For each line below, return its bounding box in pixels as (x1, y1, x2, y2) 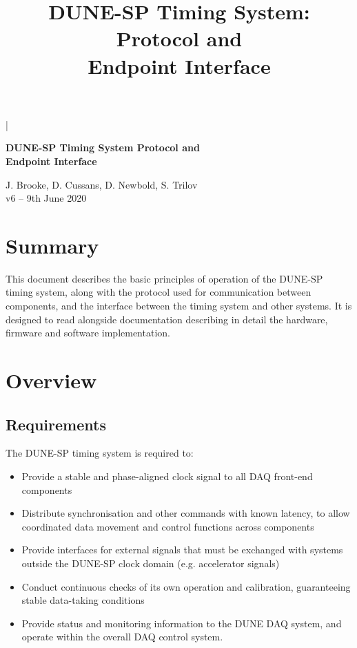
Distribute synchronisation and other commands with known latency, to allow (21, 506, 350, 520)
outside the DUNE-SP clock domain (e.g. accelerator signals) (21, 555, 280, 570)
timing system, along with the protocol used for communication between (6, 285, 312, 299)
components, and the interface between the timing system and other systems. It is (6, 298, 352, 313)
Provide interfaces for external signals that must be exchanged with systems (21, 542, 343, 557)
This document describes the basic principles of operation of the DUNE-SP (6, 271, 323, 285)
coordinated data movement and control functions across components (21, 519, 314, 533)
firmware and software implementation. (6, 325, 170, 340)
